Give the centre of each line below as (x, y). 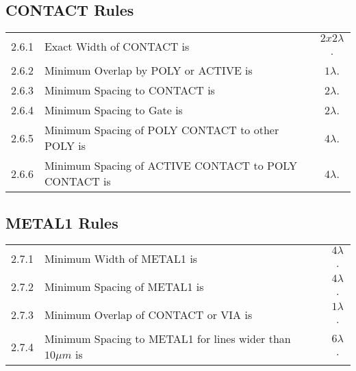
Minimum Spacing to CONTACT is (129, 90)
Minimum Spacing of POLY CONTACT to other (162, 130)
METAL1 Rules (62, 222)
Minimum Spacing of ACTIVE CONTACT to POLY (171, 166)
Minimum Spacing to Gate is (113, 110)
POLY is (65, 146)
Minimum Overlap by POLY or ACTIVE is (148, 71)
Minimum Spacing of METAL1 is (124, 287)
